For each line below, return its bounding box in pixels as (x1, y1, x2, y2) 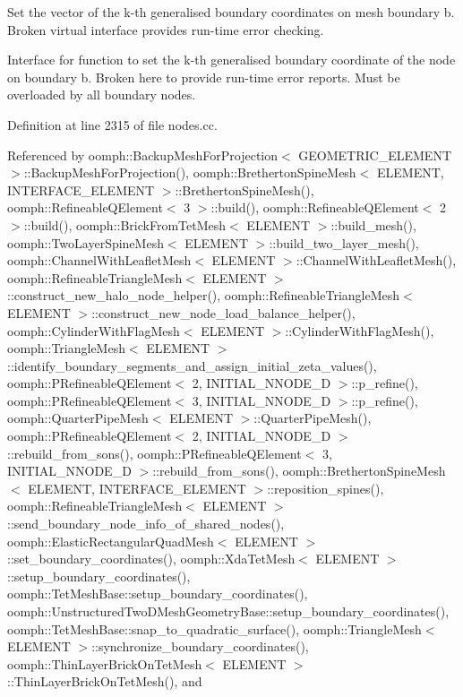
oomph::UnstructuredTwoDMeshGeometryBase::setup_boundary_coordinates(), (7, 602, 450, 620)
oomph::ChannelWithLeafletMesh (7, 251, 192, 270)
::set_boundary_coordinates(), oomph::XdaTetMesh (7, 549, 296, 568)
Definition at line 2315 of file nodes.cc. (7, 115, 218, 133)
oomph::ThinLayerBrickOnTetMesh (7, 654, 202, 673)
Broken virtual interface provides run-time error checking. (7, 20, 324, 39)
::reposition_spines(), (267, 478, 384, 497)
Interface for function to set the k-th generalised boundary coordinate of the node (7, 50, 456, 69)
